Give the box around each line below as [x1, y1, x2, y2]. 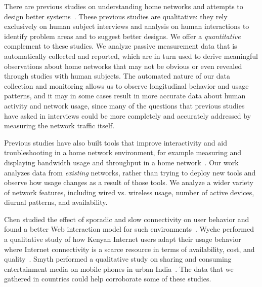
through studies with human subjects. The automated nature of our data [4, 70, 230, 81]
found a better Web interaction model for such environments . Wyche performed [4, 224, 254, 234]
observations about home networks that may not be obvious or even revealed [4, 60, 242, 71]
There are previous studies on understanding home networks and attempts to [4, 1, 243, 11]
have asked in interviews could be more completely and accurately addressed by [4, 110, 251, 121]
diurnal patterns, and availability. [4, 197, 108, 207]
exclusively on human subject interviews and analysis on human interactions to [4, 21, 249, 31]
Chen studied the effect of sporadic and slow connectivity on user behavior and [4, 213, 249, 224]
